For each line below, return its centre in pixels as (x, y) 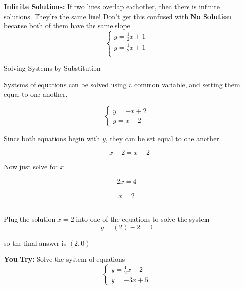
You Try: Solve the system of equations (65, 259)
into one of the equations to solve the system (143, 219)
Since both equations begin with (52, 138)
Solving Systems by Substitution (52, 68)
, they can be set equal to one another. (163, 138)
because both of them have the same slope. (68, 26)
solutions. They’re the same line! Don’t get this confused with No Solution (118, 16)
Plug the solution (30, 219)
